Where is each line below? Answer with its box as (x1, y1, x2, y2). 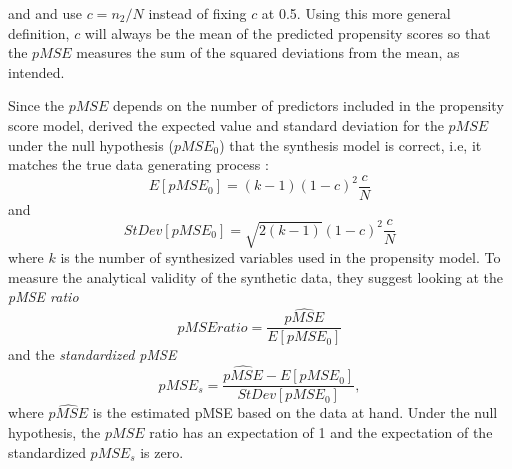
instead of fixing (148, 3, 247, 23)
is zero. (140, 441, 184, 462)
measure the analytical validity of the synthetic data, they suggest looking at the (8, 266, 504, 287)
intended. (8, 61, 65, 82)
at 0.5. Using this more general (261, 3, 451, 23)
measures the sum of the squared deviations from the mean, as (76, 42, 460, 63)
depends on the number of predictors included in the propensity (112, 95, 504, 116)
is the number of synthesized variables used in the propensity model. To (60, 247, 501, 268)
